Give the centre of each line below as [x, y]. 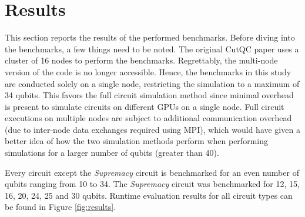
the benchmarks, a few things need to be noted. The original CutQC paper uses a [152, 49]
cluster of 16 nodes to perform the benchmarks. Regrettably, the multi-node [141, 60]
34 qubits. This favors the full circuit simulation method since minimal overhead [149, 95]
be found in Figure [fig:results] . [61, 207]
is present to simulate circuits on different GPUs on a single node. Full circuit [145, 106]
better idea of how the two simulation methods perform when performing [136, 141]
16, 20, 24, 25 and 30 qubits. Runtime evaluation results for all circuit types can [149, 195]
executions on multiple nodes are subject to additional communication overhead [148, 118]
